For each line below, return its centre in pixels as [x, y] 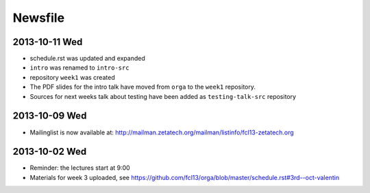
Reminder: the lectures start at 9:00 [80, 168]
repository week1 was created [73, 77]
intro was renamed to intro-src [79, 68]
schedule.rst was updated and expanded [87, 59]
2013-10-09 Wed [50, 116]
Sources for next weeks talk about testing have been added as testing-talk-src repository [163, 96]
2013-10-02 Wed [50, 152]
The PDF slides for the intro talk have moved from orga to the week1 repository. [143, 87]
